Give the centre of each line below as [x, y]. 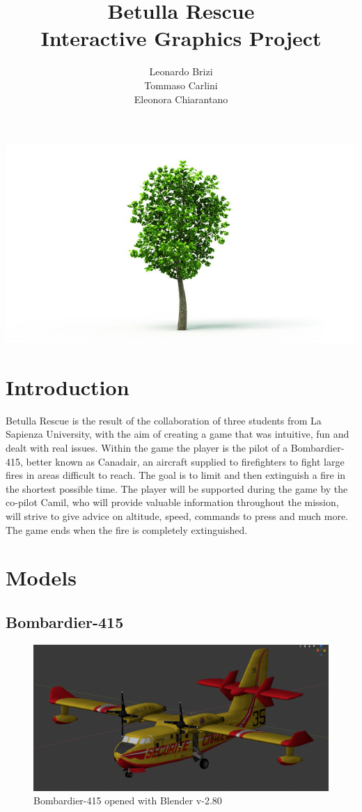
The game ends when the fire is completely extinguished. [127, 529]
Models [41, 577]
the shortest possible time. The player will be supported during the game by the [177, 488]
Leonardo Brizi [181, 71]
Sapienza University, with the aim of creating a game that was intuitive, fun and [178, 434]
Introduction [68, 386]
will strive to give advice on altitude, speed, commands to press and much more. [177, 515]
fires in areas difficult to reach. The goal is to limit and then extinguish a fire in [176, 475]
